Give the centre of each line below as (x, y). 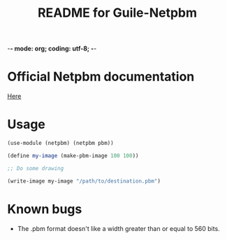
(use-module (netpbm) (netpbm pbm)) (60, 143)
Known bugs (45, 209)
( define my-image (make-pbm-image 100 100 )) (73, 155)
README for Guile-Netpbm (117, 13)
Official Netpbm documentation (101, 77)
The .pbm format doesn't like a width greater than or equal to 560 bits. (118, 228)
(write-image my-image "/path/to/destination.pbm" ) (84, 181)
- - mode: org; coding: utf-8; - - (52, 49)
